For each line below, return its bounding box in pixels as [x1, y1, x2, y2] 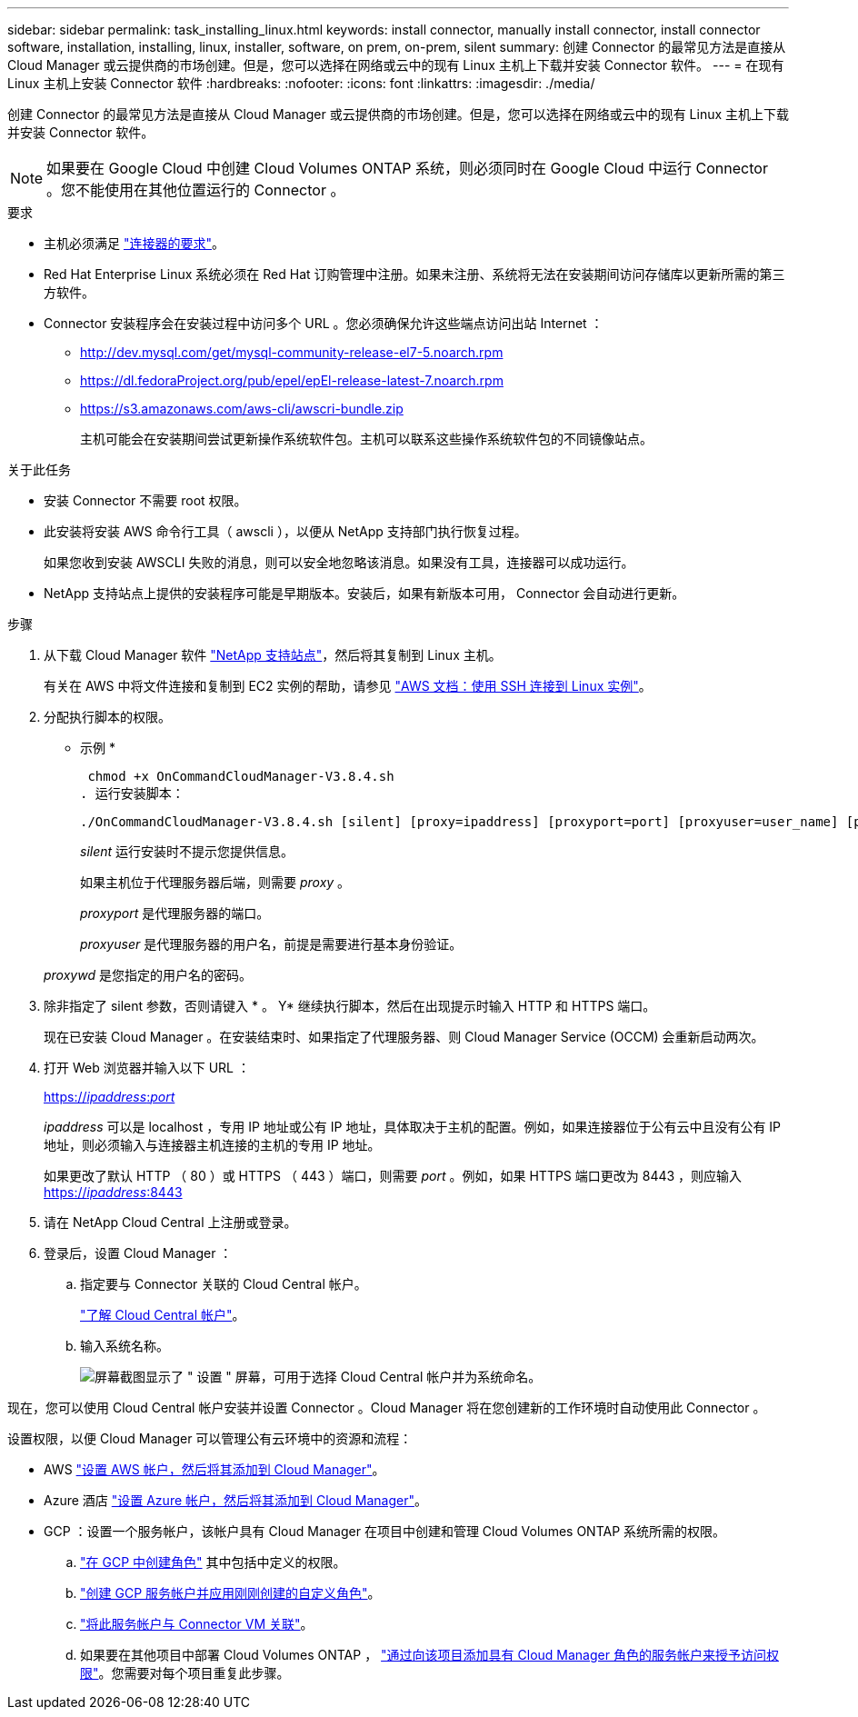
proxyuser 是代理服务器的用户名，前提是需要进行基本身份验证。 [80, 936, 463, 952]
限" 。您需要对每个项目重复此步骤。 [80, 1665, 290, 1681]
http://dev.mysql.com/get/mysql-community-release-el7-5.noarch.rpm [80, 344, 504, 360]
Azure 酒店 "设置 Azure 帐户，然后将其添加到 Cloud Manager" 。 [44, 1492, 427, 1508]
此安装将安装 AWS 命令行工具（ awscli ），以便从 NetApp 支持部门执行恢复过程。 [44, 524, 527, 539]
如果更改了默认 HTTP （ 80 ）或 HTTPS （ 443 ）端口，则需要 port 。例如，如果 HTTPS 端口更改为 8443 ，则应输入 [44, 1168, 743, 1183]
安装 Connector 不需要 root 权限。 [44, 493, 247, 508]
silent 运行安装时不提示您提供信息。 [80, 844, 294, 859]
